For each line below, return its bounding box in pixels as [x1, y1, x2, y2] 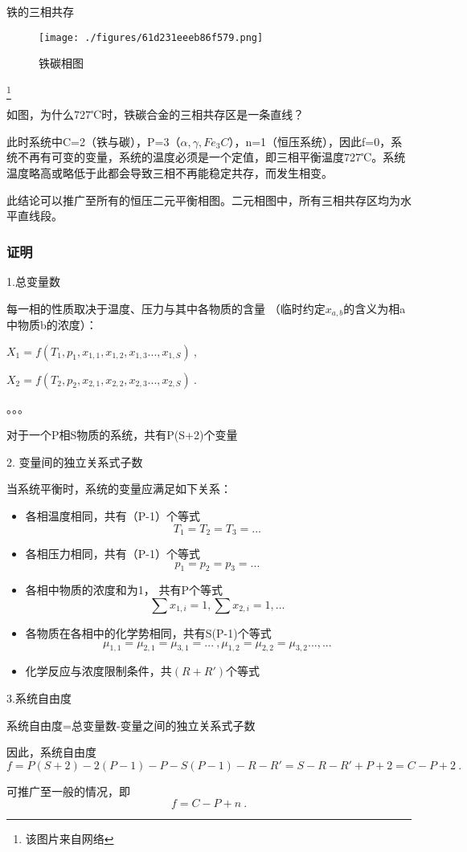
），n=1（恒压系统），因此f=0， [228, 132, 391, 149]
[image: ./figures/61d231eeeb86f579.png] [39, 31, 264, 43]
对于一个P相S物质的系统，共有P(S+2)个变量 [6, 426, 238, 443]
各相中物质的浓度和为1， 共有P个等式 [25, 581, 223, 598]
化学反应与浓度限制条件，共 [25, 662, 172, 679]
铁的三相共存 [6, 3, 74, 19]
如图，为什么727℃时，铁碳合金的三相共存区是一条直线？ [6, 106, 305, 123]
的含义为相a [343, 300, 406, 316]
